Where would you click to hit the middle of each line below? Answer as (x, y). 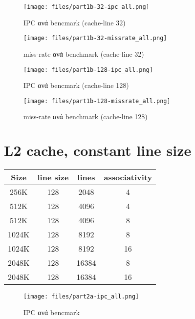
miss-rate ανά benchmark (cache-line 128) (86, 117)
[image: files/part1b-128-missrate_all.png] (97, 101)
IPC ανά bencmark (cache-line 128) (76, 85)
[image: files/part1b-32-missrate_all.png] (95, 38)
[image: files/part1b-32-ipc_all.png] (87, 7)
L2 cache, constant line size (98, 150)
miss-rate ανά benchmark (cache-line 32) (84, 53)
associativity (128, 177)
